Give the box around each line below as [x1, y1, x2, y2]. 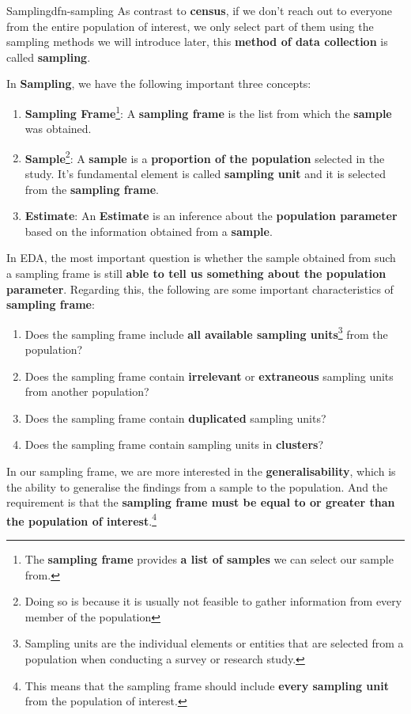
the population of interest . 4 [6, 510, 156, 529]
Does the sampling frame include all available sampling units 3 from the [25, 323, 388, 342]
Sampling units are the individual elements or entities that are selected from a [25, 635, 404, 651]
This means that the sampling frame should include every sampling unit [25, 677, 389, 693]
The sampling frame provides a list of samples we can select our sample [25, 551, 394, 568]
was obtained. [25, 120, 92, 137]
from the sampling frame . [25, 180, 159, 197]
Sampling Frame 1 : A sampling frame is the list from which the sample [25, 102, 392, 121]
